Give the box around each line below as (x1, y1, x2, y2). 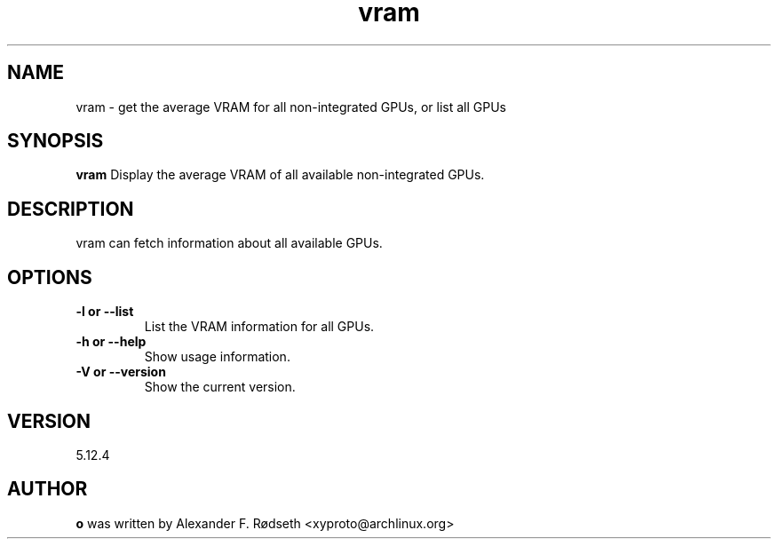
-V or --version (75, 364, 166, 380)
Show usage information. (144, 349, 290, 365)
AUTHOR (7, 478, 88, 501)
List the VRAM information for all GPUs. (144, 319, 375, 335)
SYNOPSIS (7, 130, 104, 153)
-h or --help (75, 334, 147, 350)
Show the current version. (144, 379, 296, 395)
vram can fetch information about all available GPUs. (75, 235, 383, 251)
